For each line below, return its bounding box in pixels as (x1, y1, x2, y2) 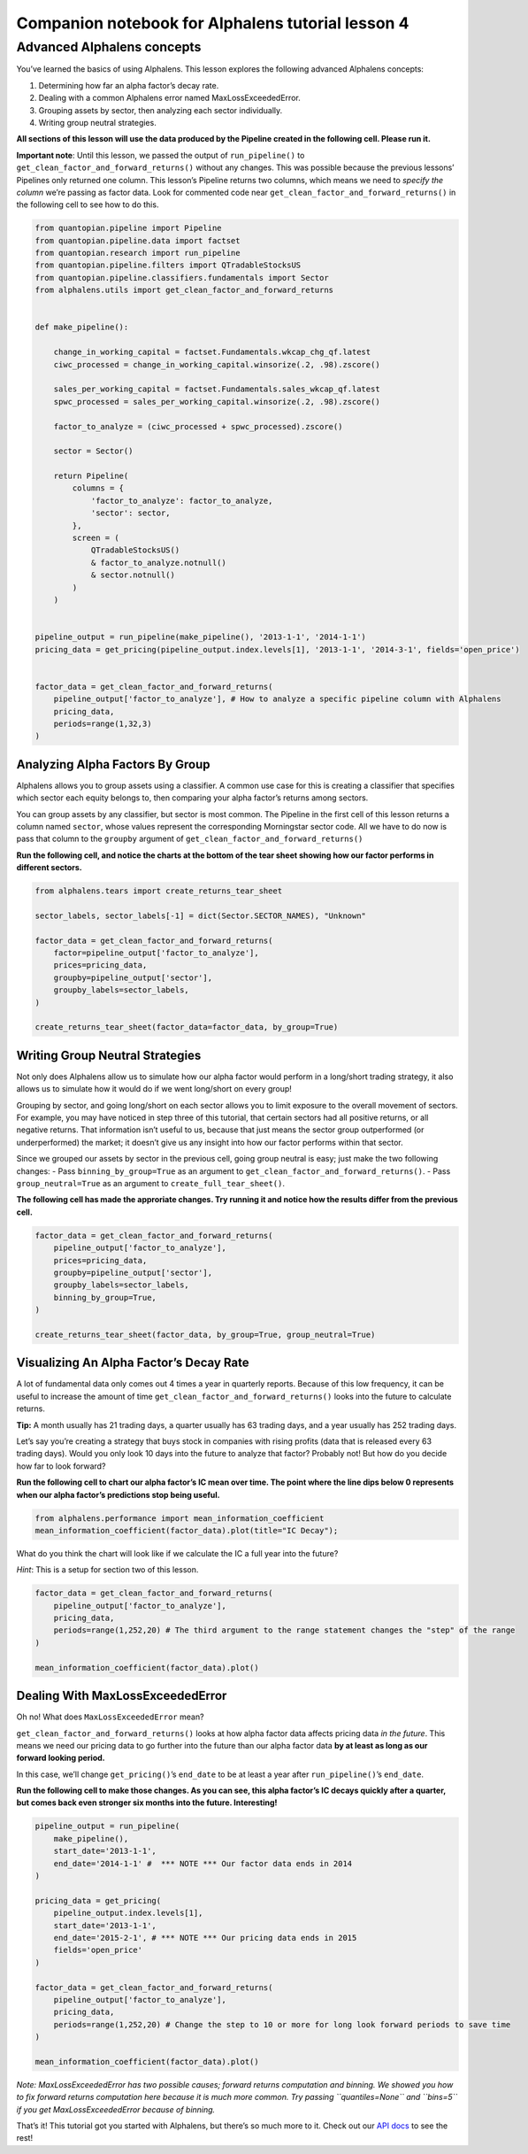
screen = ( (72, 533, 119, 544)
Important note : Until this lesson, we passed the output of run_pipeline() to (16, 150, 305, 160)
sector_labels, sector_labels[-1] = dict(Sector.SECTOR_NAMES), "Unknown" (34, 910, 367, 921)
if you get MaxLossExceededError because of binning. (16, 2104, 216, 2115)
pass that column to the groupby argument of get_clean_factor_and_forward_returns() (16, 833, 363, 845)
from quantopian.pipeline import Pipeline (34, 223, 222, 234)
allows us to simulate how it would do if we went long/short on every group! (16, 1084, 292, 1094)
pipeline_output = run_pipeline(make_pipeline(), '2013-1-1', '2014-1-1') (34, 632, 367, 642)
